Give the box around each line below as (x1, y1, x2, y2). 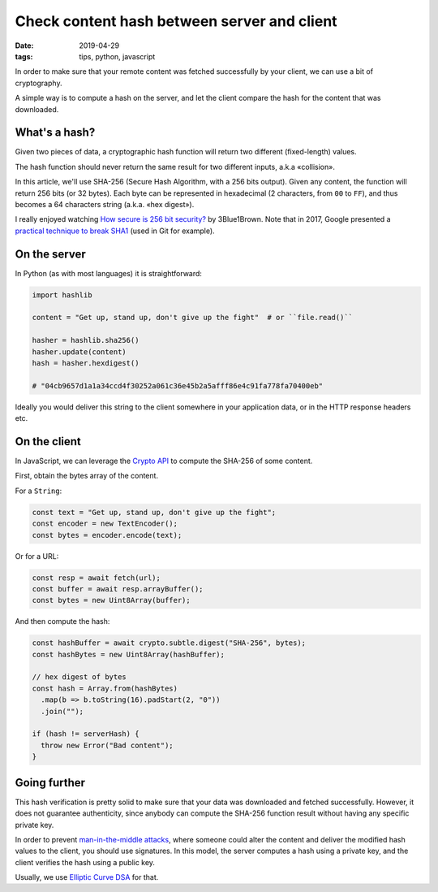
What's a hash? (15, 126, 96, 140)
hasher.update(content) (32, 347, 127, 357)
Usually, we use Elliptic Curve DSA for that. (15, 873, 159, 882)
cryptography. (15, 78, 62, 88)
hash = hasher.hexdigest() (32, 358, 140, 367)
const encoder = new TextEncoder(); (32, 519, 178, 528)
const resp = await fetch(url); (32, 573, 161, 582)
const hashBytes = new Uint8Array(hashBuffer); (32, 650, 225, 659)
